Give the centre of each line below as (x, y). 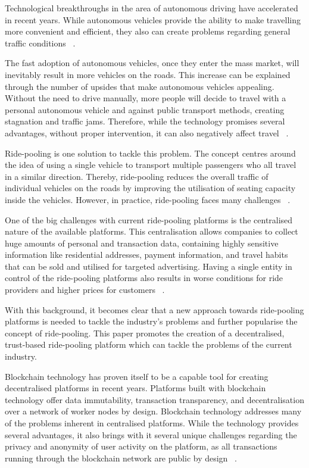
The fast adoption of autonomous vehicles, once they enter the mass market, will (152, 63)
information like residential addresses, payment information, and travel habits (146, 255)
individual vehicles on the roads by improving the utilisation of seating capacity (150, 188)
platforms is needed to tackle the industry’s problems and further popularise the (151, 321)
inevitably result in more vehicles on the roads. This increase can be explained (148, 74)
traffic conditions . (40, 43)
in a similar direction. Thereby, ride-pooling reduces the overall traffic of (137, 176)
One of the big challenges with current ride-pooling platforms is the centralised (149, 219)
